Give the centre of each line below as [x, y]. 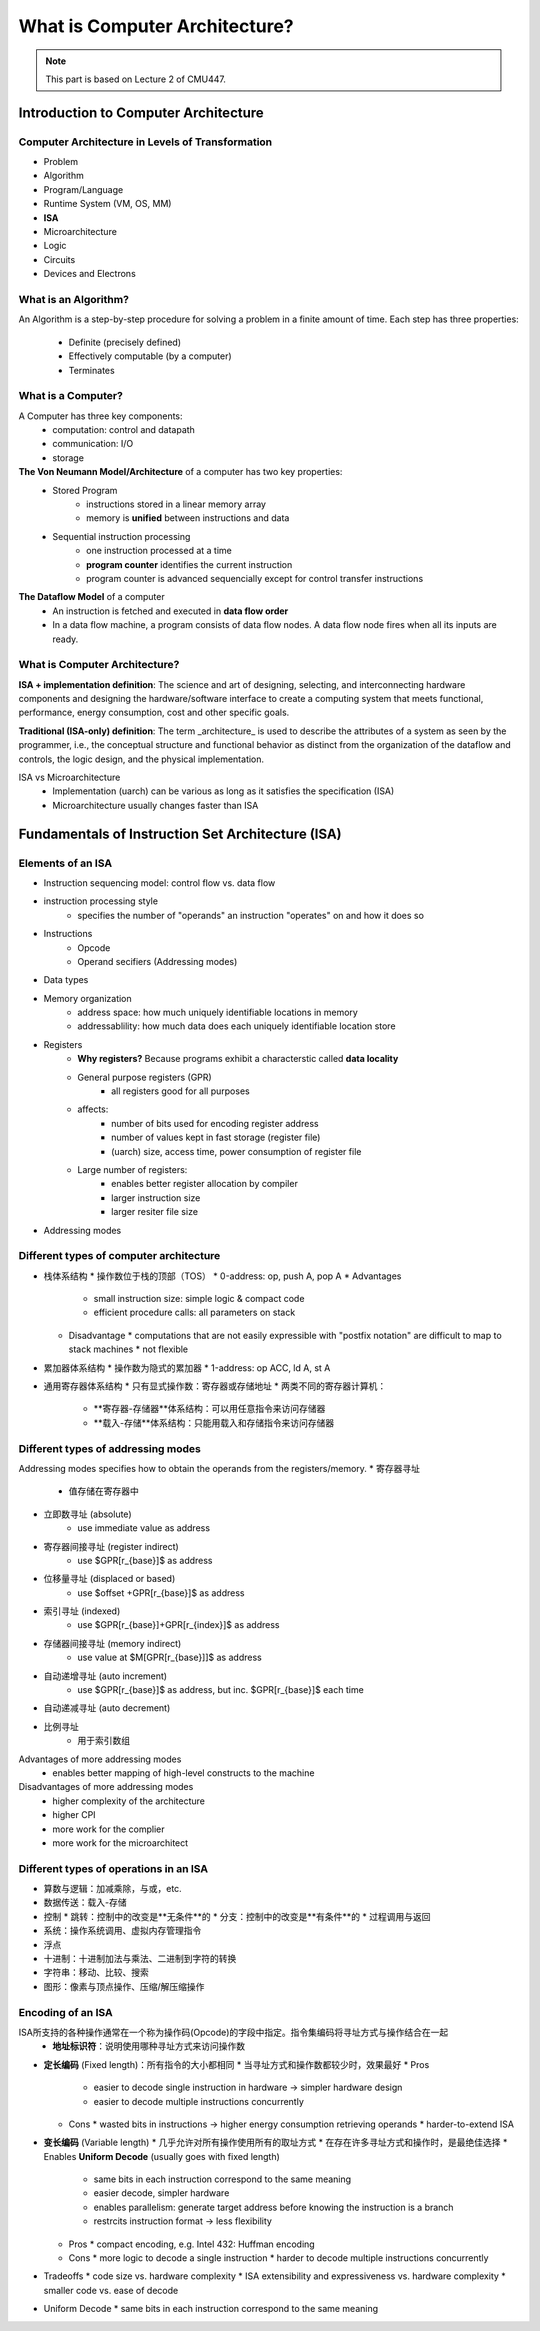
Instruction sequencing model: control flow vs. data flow [159, 882]
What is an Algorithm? [74, 299]
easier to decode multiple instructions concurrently [199, 2101]
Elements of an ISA [65, 863]
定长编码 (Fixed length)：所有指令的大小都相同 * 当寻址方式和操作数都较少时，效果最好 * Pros [236, 2064]
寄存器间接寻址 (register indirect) [111, 1546]
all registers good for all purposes [180, 1091]
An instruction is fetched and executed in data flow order [170, 611]
